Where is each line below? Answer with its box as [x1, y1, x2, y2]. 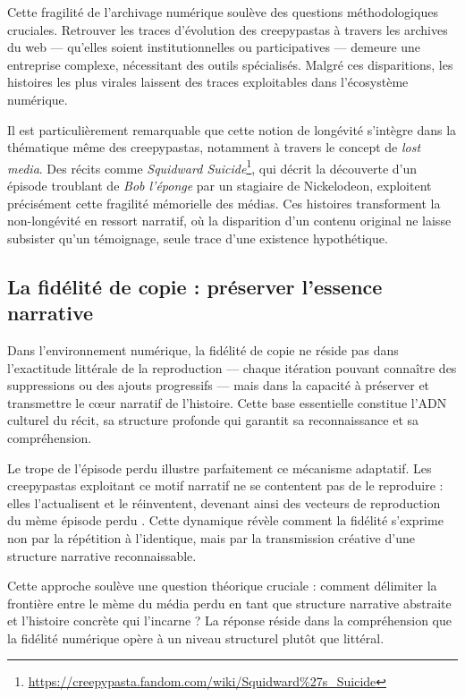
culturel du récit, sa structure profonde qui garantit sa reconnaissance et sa [7, 411, 419, 429]
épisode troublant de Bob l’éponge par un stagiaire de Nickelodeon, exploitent [7, 176, 432, 194]
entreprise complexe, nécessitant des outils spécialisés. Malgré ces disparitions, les [7, 55, 453, 73]
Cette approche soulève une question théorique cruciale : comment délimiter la [7, 576, 437, 595]
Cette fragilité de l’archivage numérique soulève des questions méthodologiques [7, 3, 438, 21]
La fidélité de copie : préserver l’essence [7, 272, 383, 300]
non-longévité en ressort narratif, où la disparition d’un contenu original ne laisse [7, 211, 452, 230]
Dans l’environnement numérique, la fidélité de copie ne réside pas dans [7, 340, 399, 359]
